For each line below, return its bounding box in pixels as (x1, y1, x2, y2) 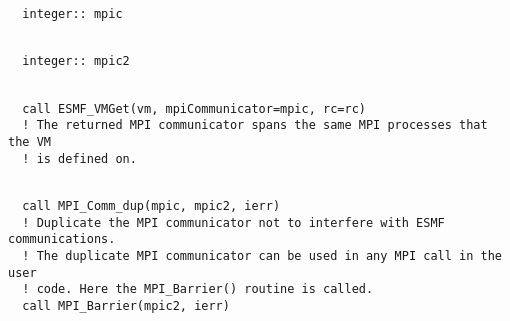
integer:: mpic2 (22, 54, 130, 69)
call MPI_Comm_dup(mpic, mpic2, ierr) (22, 198, 281, 213)
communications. (8, 232, 116, 247)
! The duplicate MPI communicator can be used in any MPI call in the (22, 248, 502, 263)
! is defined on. (22, 151, 137, 166)
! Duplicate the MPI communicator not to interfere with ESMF (22, 215, 445, 230)
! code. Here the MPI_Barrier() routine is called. (22, 282, 374, 297)
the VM (8, 134, 51, 149)
